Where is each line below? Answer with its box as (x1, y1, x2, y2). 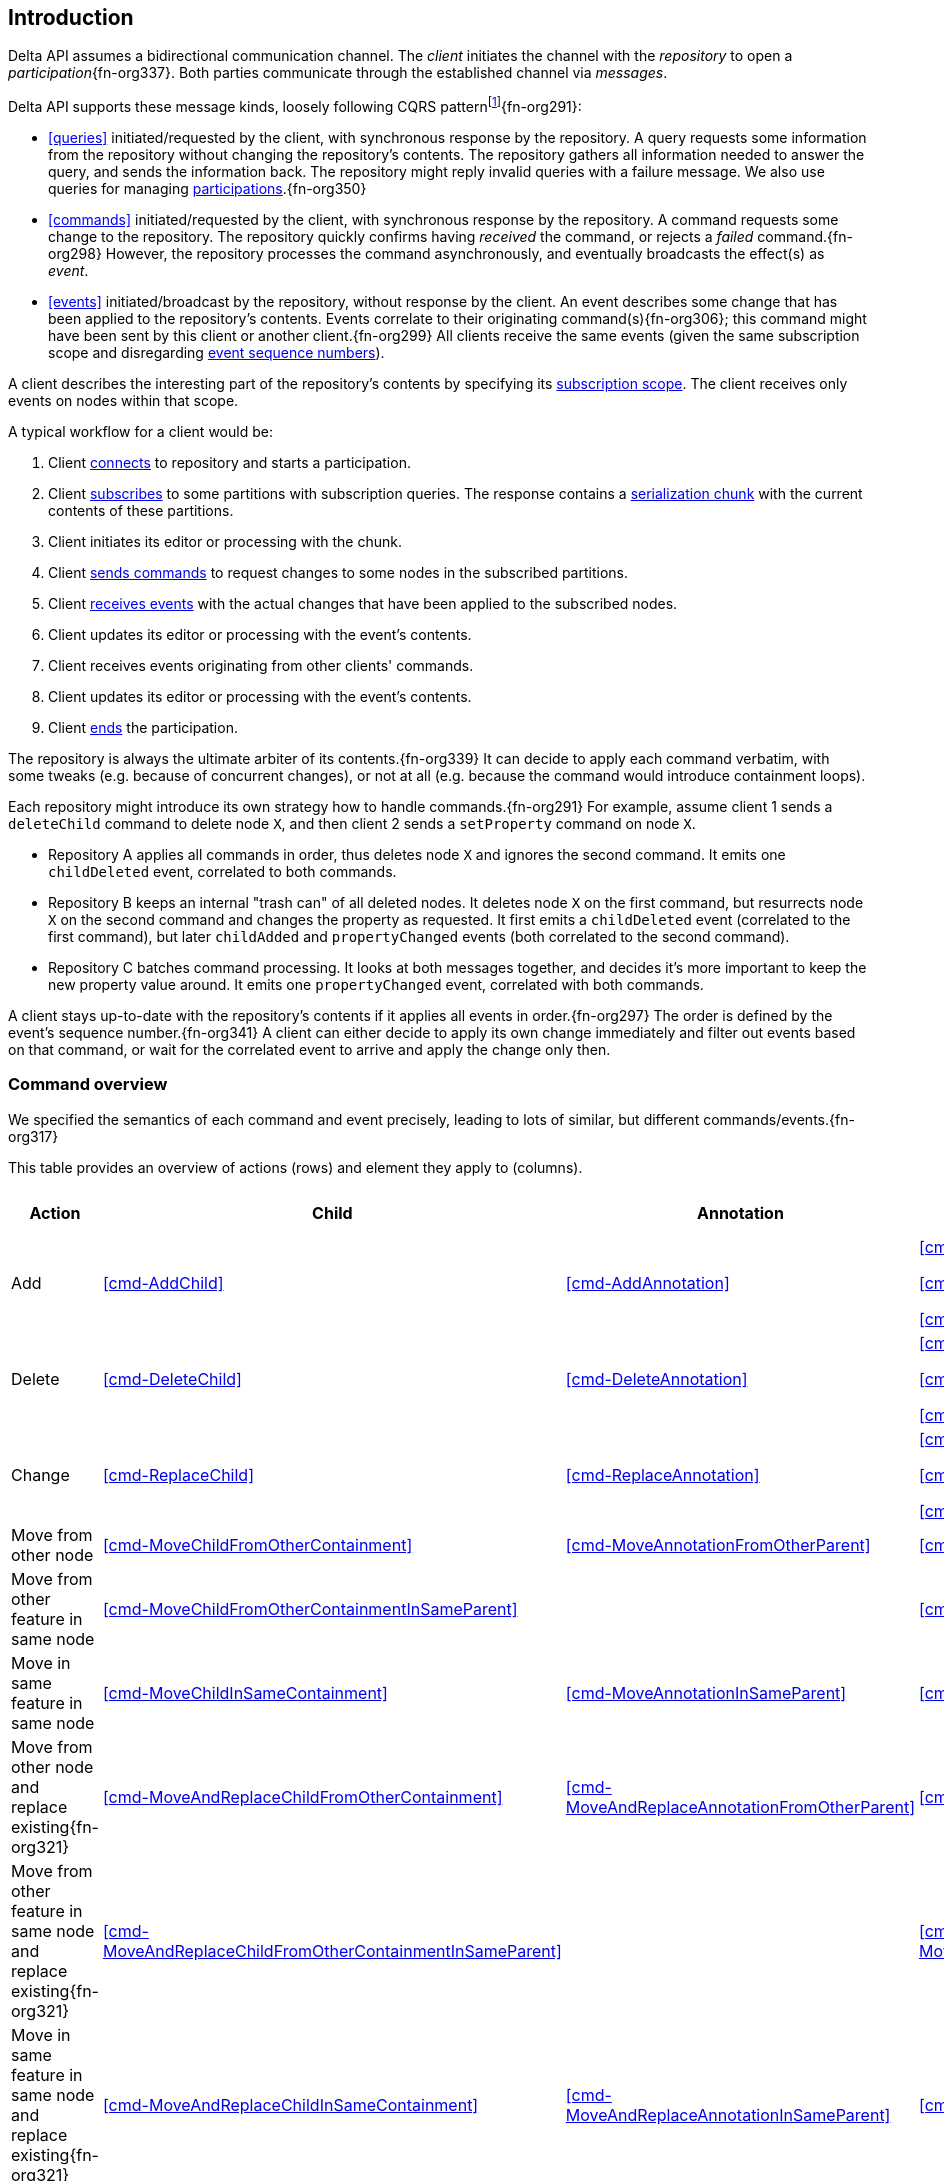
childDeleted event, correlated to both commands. (48, 863, 397, 881)
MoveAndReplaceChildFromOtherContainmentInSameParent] (102, 1940, 562, 1961)
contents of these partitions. (48, 502, 234, 520)
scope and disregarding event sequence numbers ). (48, 344, 385, 362)
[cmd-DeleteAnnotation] (565, 1368, 748, 1389)
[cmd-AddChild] (102, 1272, 224, 1293)
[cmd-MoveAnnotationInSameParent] (565, 1682, 847, 1703)
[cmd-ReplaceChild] (102, 1464, 254, 1485)
